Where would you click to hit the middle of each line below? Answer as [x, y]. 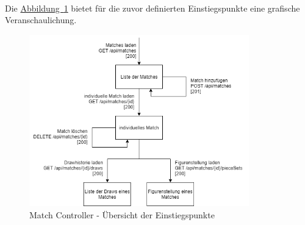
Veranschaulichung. [41, 20]
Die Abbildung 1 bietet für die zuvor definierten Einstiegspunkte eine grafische [152, 8]
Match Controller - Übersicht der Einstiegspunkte [122, 214]
